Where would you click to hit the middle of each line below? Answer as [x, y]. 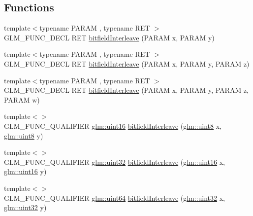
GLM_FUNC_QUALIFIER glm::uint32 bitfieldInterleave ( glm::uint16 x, [115, 162]
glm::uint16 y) [25, 171]
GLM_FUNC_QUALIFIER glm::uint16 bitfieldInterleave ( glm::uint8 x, [113, 126]
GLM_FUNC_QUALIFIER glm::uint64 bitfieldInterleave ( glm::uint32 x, [115, 198]
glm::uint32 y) [25, 207]
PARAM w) [22, 99]
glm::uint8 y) [24, 135]
